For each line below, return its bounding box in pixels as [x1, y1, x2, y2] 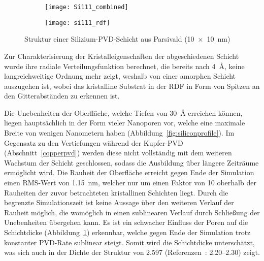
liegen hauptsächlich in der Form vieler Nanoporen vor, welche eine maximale [4, 117, 245, 128]
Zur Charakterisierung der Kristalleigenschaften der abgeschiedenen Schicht [4, 50, 239, 61]
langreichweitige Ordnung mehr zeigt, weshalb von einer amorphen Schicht [4, 71, 236, 81]
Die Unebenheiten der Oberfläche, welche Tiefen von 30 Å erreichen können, [4, 107, 243, 118]
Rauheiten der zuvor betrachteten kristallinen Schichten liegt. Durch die [4, 187, 228, 198]
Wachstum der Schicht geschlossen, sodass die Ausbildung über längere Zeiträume [4, 157, 259, 168]
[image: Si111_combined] [45, 4, 128, 11]
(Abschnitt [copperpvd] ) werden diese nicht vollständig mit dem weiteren [4, 147, 232, 158]
